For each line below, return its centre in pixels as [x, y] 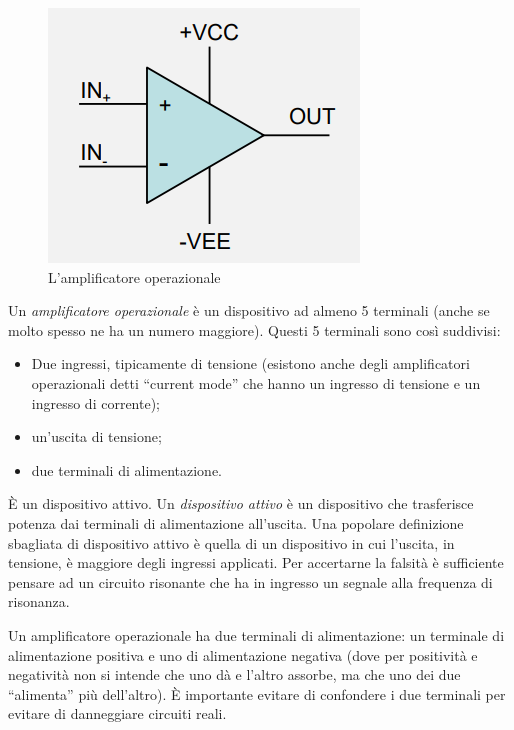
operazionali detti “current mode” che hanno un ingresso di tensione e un [256, 382]
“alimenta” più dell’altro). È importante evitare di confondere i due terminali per [257, 693]
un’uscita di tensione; [96, 436]
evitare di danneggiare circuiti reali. [117, 713]
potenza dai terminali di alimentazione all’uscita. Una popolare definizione [236, 522]
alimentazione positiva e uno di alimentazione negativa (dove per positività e [243, 654]
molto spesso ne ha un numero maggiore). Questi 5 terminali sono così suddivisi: [254, 329]
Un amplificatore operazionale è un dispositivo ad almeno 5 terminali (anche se [249, 310]
